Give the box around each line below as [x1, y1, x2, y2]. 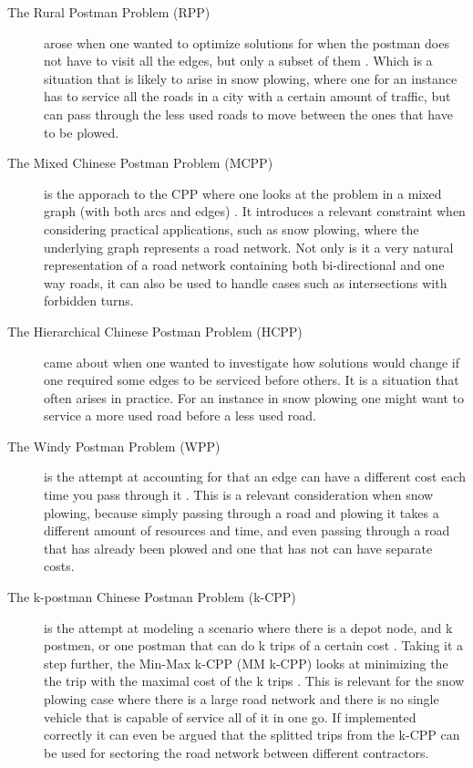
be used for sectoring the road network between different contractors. [44, 742, 429, 762]
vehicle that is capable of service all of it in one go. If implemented [44, 707, 416, 726]
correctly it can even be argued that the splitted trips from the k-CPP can [44, 725, 460, 744]
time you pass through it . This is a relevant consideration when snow [44, 485, 434, 504]
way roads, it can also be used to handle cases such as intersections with [44, 273, 447, 292]
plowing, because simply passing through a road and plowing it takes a [44, 503, 439, 522]
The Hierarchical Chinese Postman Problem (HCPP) [7, 321, 303, 340]
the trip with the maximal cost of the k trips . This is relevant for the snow [44, 671, 465, 690]
